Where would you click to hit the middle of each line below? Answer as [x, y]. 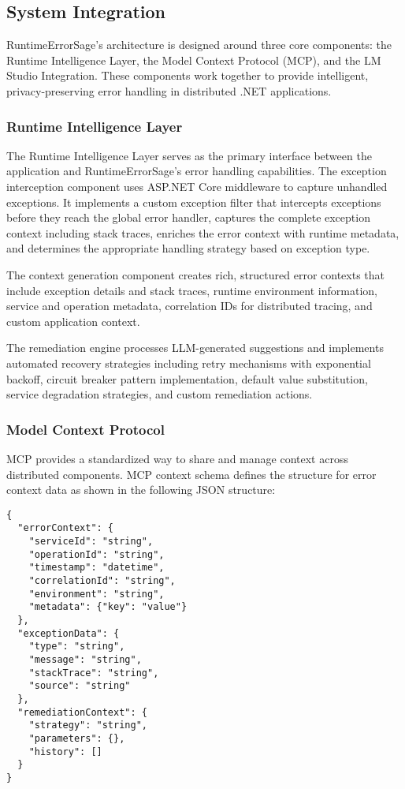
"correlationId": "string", [102, 580]
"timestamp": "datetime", [97, 568]
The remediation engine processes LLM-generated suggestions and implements [195, 348]
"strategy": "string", [88, 725]
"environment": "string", [97, 594]
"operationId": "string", [97, 554]
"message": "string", [85, 659]
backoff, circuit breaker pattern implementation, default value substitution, [187, 378]
